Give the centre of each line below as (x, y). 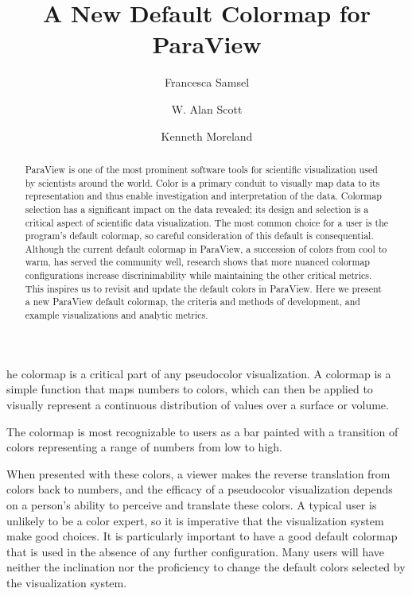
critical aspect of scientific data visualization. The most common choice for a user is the (207, 222)
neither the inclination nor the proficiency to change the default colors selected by (206, 567)
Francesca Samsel (207, 82)
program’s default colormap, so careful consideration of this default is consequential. (199, 236)
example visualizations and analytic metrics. (117, 315)
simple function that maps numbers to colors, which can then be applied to (190, 389)
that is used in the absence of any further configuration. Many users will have (196, 551)
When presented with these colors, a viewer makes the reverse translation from (198, 473)
